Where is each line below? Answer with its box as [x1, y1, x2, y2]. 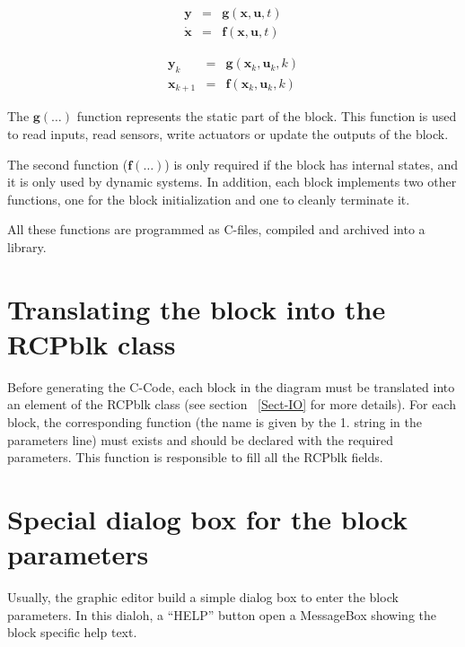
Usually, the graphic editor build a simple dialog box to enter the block [7, 588, 399, 607]
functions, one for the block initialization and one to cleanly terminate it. [7, 189, 410, 208]
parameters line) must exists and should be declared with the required [7, 430, 393, 449]
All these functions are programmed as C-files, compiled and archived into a [7, 220, 426, 239]
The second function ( [7, 154, 128, 173]
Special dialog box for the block [7, 501, 408, 537]
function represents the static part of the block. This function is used [76, 107, 457, 126]
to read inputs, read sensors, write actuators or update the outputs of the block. [7, 124, 449, 143]
